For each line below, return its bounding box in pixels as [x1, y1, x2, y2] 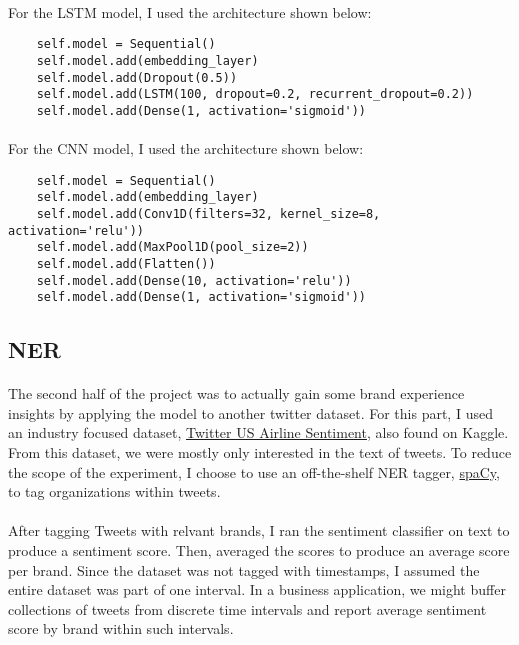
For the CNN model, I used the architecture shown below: [8, 138, 364, 159]
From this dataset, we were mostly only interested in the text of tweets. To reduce [8, 442, 512, 463]
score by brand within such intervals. [8, 618, 234, 639]
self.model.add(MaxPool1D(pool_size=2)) [36, 240, 309, 255]
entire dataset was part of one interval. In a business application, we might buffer [8, 579, 506, 600]
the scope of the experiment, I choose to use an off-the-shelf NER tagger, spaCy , [8, 461, 500, 482]
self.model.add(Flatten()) [36, 256, 216, 271]
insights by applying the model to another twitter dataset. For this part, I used [8, 402, 493, 423]
